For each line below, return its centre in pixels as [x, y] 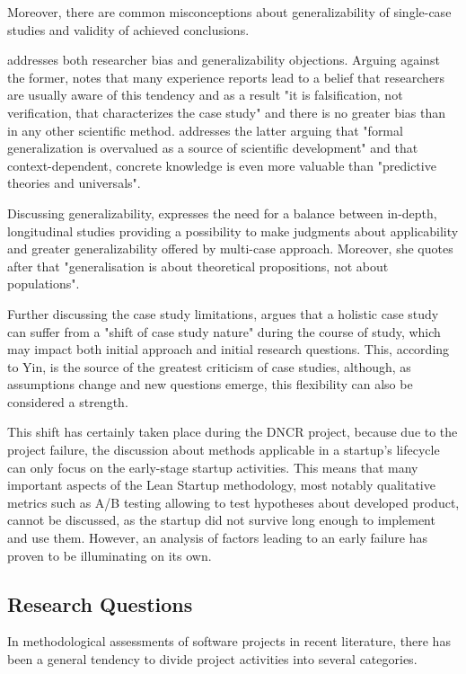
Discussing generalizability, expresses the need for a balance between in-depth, [222, 213]
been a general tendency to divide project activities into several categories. [212, 659]
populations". [44, 284]
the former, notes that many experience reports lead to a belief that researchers [226, 77]
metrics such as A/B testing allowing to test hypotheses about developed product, [233, 502]
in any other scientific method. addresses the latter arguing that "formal [205, 130]
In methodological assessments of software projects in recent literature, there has [229, 641]
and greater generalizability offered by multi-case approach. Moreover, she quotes [230, 248]
